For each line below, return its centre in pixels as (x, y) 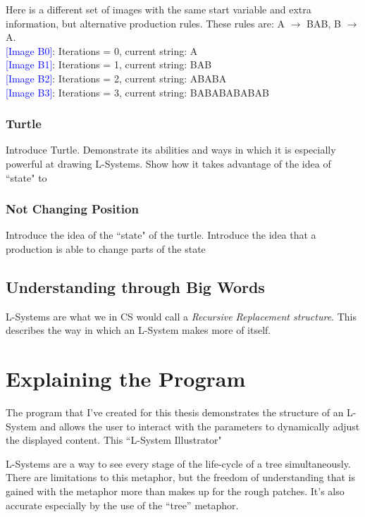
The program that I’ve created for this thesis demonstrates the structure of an (175, 412)
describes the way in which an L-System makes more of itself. (138, 330)
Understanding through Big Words (135, 286)
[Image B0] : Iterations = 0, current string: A (102, 50)
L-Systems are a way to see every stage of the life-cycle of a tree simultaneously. (178, 463)
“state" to (26, 177)
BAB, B (324, 23)
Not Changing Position (72, 209)
